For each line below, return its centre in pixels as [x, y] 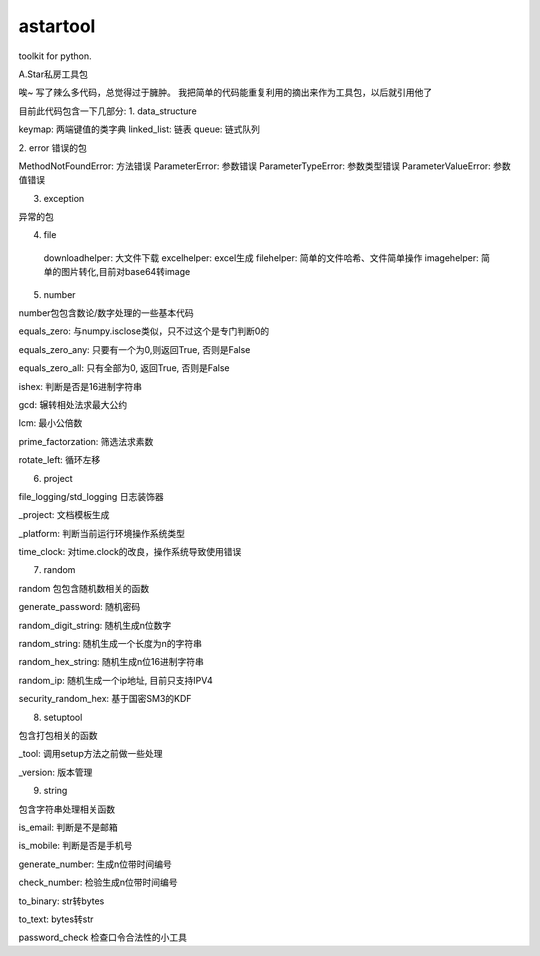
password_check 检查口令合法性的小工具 [103, 937]
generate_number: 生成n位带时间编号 [95, 864]
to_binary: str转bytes [61, 901]
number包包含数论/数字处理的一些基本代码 [106, 313]
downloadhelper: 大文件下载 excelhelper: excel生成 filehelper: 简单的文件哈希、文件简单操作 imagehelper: [261, 257]
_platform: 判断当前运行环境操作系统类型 [101, 533]
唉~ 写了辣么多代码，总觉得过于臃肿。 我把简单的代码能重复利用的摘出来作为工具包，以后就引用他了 [225, 92]
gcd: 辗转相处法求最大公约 [73, 404]
